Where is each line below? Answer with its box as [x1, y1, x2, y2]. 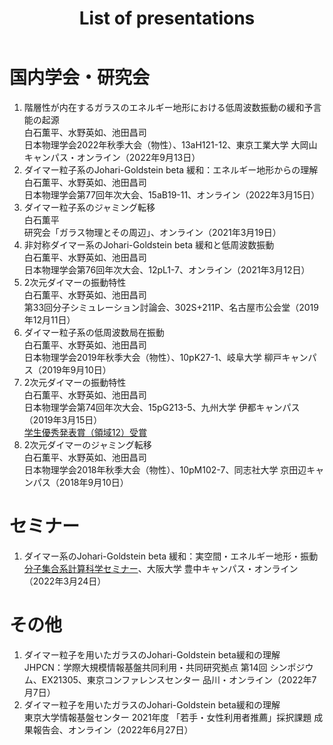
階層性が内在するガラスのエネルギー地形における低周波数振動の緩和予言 [23, 101, 322, 113]
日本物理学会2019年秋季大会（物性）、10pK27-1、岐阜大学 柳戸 [23, 351, 282, 363]
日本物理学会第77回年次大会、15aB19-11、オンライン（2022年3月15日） [23, 188, 321, 201]
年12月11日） [23, 313, 76, 326]
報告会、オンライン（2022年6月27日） [32, 723, 194, 736]
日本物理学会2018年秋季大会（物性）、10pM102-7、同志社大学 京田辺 [23, 463, 307, 476]
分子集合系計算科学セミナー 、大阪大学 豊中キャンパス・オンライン [23, 562, 299, 574]
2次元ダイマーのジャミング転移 [23, 438, 152, 451]
